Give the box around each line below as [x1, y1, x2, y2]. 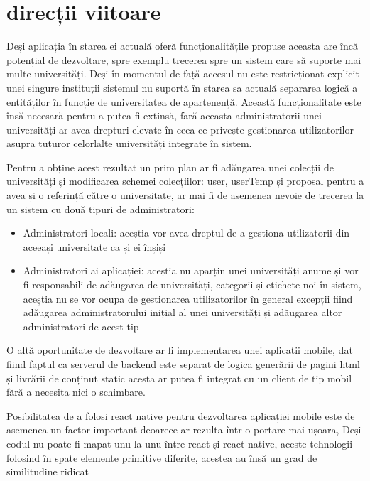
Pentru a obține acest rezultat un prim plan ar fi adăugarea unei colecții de [6, 159, 334, 174]
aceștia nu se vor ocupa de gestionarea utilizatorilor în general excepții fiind [23, 291, 353, 306]
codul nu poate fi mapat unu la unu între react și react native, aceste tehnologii [6, 436, 353, 450]
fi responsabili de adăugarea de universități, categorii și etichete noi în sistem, [23, 277, 361, 292]
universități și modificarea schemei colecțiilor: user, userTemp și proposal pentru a [6, 173, 364, 188]
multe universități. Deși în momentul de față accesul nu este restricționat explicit [6, 66, 359, 81]
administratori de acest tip [23, 318, 139, 333]
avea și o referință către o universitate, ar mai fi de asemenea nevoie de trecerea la [6, 188, 364, 202]
